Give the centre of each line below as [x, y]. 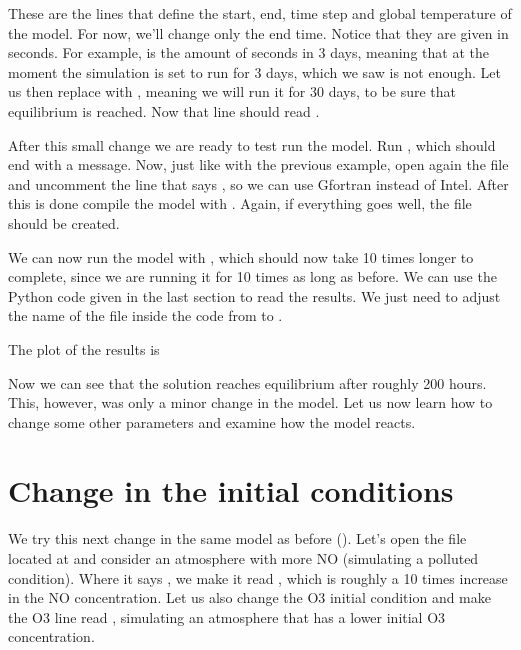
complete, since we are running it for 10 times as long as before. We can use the [252, 276]
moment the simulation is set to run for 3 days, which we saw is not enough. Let [255, 71]
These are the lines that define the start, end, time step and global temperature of [260, 13]
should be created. [64, 222]
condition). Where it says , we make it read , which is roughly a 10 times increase [258, 577]
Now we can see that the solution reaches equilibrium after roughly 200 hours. [247, 382]
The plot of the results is [84, 348]
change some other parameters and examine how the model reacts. [212, 421]
